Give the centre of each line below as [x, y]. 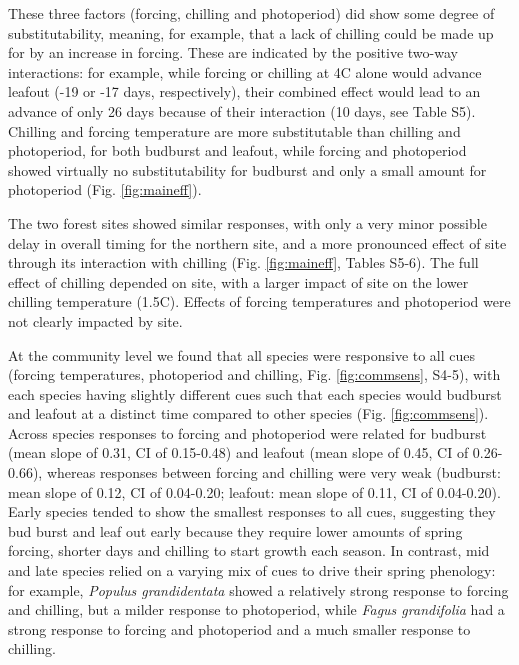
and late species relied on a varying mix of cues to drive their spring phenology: [252, 570]
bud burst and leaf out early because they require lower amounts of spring [235, 530]
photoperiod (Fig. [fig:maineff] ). [105, 189]
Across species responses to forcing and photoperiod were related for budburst [247, 432]
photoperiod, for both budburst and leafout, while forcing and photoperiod [237, 150]
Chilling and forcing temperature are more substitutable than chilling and [234, 130]
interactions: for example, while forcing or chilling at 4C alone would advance [245, 71]
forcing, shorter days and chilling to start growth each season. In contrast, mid [249, 550]
